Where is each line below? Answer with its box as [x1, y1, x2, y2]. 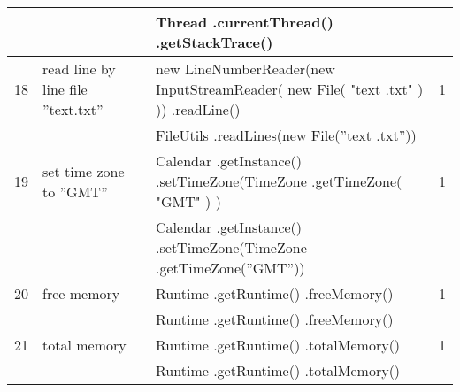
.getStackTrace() [156, 32, 273, 52]
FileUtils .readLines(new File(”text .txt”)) [156, 125, 417, 145]
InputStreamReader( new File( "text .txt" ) [156, 79, 424, 99]
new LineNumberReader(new [156, 58, 335, 79]
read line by [42, 58, 116, 79]
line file [42, 79, 88, 99]
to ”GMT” [42, 181, 108, 202]
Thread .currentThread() [156, 12, 333, 32]
